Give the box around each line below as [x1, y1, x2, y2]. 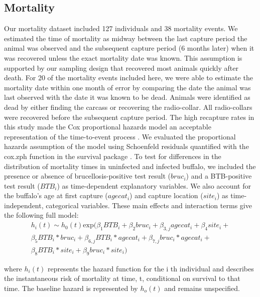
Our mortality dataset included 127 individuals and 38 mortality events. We [4, 23, 238, 34]
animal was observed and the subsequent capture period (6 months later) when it [4, 43, 254, 53]
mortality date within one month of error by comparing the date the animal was [4, 82, 251, 92]
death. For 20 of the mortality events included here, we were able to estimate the [4, 72, 253, 83]
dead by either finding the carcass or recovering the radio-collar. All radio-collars [4, 101, 252, 112]
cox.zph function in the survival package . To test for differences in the [4, 151, 221, 161]
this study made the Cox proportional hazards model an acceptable [4, 121, 211, 132]
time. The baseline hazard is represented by [4, 282, 138, 293]
